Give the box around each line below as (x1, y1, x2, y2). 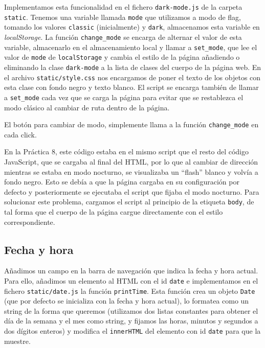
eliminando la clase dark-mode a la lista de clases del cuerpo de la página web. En (4, 61, 261, 72)
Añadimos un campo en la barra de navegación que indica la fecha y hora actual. (4, 265, 258, 276)
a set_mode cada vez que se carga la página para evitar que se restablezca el (4, 91, 244, 102)
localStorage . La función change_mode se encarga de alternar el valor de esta (4, 31, 242, 42)
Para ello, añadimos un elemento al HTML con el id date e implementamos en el (4, 275, 258, 286)
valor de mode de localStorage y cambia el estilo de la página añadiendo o (4, 52, 240, 62)
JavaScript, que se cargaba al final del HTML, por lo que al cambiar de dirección (4, 156, 258, 167)
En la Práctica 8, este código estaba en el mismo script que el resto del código (4, 146, 249, 157)
